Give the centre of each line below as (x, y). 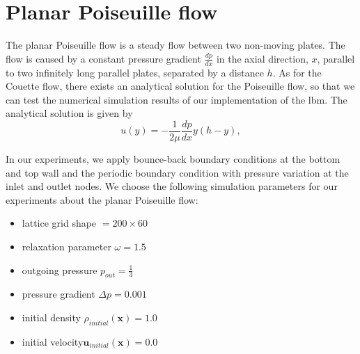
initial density (51, 317)
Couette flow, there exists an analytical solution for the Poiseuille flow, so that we (180, 86)
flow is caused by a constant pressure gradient (103, 58)
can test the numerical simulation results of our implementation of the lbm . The (177, 99)
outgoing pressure (60, 269)
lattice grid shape (59, 223)
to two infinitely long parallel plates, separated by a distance (135, 72)
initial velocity (53, 341)
